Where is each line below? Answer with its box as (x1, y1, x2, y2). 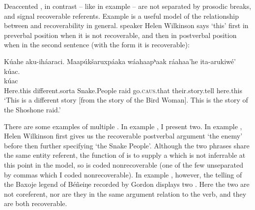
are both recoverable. (4, 198, 67, 209)
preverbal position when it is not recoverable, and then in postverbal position (4, 30, 237, 40)
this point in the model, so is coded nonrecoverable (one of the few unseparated (4, 159, 243, 170)
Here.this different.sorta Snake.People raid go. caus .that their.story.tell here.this (4, 85, 242, 95)
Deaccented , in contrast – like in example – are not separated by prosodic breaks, (4, 1, 252, 11)
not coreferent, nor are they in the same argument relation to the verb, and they (4, 188, 247, 199)
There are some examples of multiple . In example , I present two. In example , (4, 121, 242, 131)
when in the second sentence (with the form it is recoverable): (4, 39, 190, 50)
